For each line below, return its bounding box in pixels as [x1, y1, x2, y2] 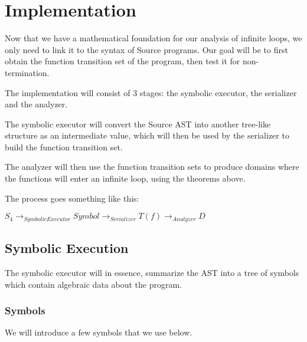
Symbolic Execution [5, 239, 129, 257]
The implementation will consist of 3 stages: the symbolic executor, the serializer [5, 86, 297, 98]
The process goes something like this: [5, 192, 139, 204]
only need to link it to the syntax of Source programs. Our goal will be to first [5, 43, 288, 55]
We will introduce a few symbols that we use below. [5, 326, 192, 338]
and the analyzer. [5, 98, 68, 110]
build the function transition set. [5, 140, 123, 153]
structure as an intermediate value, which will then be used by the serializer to [5, 129, 289, 142]
